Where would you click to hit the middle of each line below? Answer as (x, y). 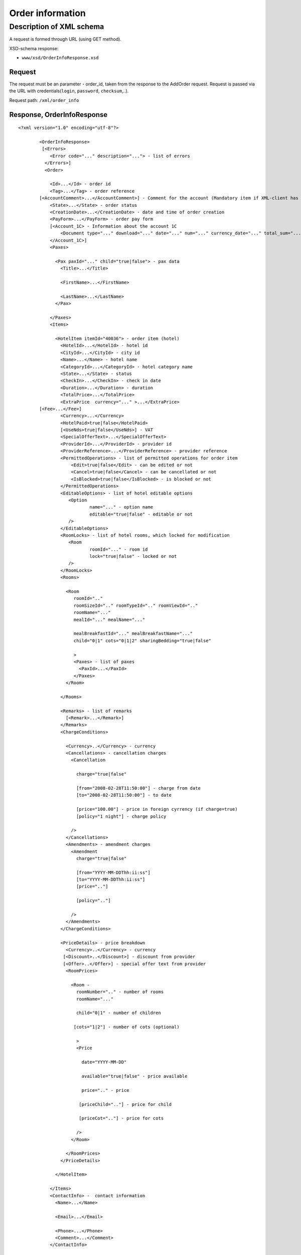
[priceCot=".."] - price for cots (121, 1118)
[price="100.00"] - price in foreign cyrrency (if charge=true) (157, 809)
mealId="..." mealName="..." (109, 619)
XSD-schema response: (34, 48)
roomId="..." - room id (119, 549)
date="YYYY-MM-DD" (104, 1062)
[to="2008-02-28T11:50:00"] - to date (124, 795)
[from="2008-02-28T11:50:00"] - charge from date (138, 788)
